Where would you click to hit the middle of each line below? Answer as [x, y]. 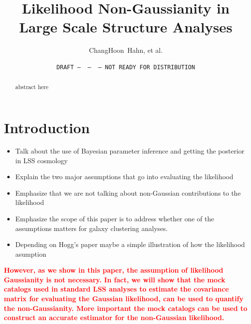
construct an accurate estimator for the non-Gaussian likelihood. [114, 317]
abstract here [32, 87]
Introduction [47, 128]
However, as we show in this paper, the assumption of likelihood [114, 270]
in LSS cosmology [41, 160]
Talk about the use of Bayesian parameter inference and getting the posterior [130, 150]
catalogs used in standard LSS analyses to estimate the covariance [117, 289]
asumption [31, 254]
